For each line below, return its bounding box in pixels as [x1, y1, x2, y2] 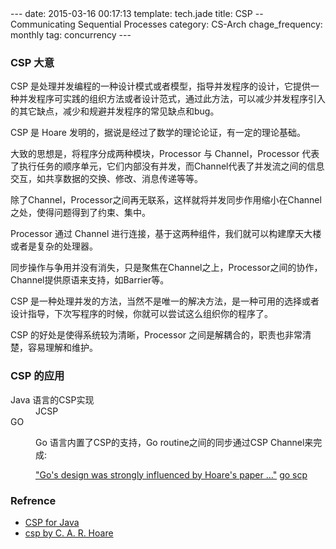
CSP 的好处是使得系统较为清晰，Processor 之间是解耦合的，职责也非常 [10, 329, 303, 341]
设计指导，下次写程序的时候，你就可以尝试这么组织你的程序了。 [10, 308, 273, 320]
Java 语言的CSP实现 [10, 393, 95, 406]
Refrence [10, 493, 57, 507]
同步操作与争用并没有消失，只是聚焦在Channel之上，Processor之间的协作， [10, 262, 323, 274]
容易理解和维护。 [27, 342, 98, 354]
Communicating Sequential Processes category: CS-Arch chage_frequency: [10, 18, 323, 30]
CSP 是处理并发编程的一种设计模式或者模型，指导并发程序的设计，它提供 [10, 80, 312, 92]
